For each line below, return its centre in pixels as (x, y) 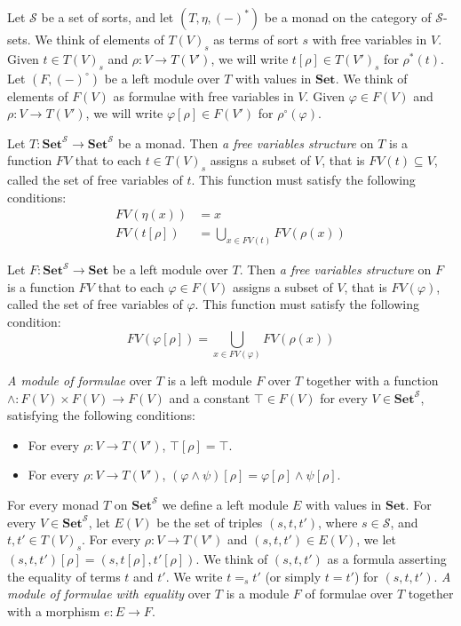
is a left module (210, 380)
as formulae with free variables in (203, 95)
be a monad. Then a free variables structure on (246, 143)
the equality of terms (64, 576)
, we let (376, 539)
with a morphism (54, 610)
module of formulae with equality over (109, 594)
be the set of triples (210, 522)
